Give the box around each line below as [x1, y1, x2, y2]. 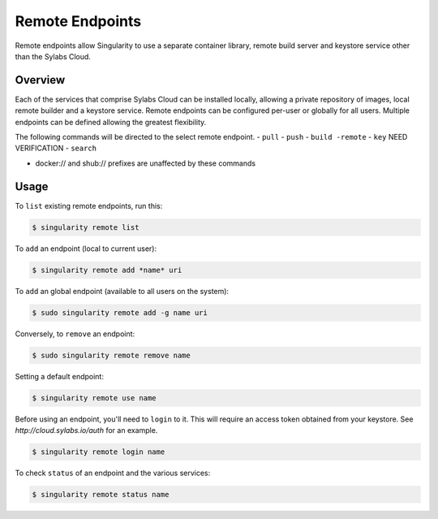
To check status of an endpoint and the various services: [15, 468, 211, 478]
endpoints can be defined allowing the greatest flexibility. [15, 117, 207, 127]
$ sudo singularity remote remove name [32, 350, 191, 360]
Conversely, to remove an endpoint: [15, 329, 135, 339]
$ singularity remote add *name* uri [32, 265, 182, 275]
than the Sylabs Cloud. [15, 51, 91, 61]
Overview [15, 73, 66, 87]
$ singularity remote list [32, 223, 140, 231]
